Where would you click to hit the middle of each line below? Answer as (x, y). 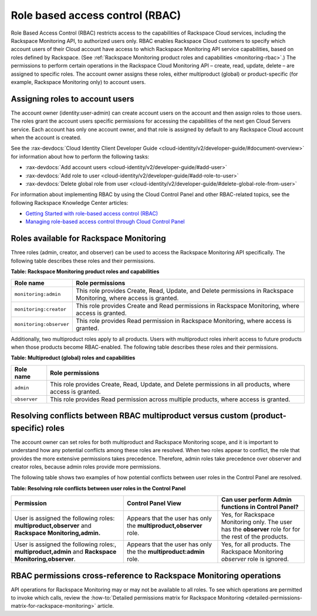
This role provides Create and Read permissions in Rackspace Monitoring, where (187, 305)
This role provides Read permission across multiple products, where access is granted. (170, 399)
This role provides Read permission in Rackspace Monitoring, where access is (183, 321)
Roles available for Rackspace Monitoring (88, 239)
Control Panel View (154, 503)
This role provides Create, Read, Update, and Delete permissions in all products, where (170, 384)
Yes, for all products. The (256, 544)
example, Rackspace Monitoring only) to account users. (78, 82)
